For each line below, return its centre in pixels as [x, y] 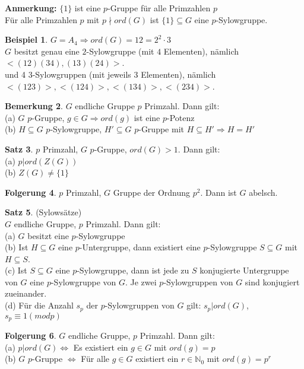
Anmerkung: [31, 8]
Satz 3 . [19, 149]
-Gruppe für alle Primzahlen [159, 8]
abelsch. [263, 192]
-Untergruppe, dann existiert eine [140, 247]
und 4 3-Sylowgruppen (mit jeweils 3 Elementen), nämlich [110, 74]
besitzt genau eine [47, 51]
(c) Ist [16, 270]
